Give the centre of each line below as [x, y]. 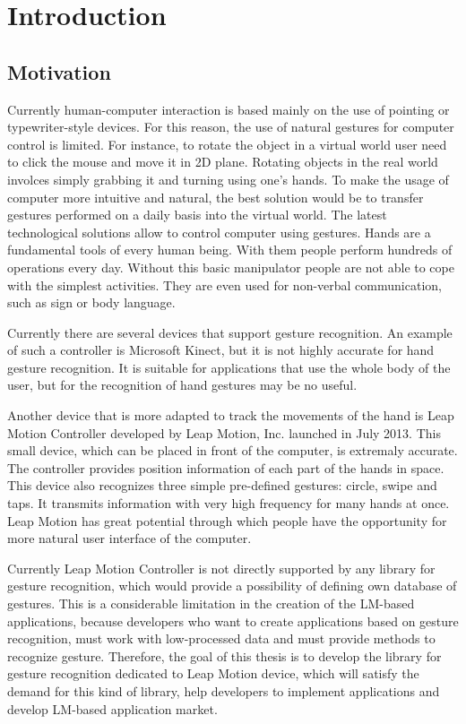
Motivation [59, 71]
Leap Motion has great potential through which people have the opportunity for [227, 520]
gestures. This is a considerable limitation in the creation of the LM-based [211, 603]
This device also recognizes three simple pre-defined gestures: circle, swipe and [222, 485]
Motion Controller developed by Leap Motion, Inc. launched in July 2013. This [224, 432]
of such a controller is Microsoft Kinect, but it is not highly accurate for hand [221, 350]
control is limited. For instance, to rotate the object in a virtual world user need [227, 144]
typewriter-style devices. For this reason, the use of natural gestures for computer [231, 127]
